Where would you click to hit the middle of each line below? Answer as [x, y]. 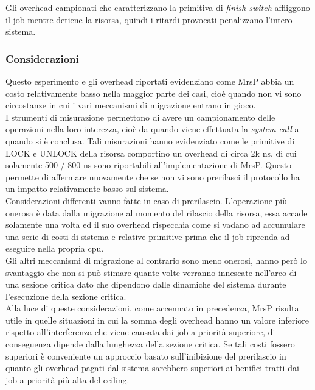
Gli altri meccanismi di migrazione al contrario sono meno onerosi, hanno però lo [157, 260]
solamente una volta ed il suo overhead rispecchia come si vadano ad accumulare [155, 225]
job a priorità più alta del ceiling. [67, 379]
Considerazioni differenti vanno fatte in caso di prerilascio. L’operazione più [147, 200]
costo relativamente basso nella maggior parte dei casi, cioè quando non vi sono [154, 93]
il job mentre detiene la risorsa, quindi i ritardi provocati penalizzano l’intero [149, 19]
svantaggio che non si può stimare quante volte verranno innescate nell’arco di [151, 272]
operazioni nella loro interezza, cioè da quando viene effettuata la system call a [152, 129]
